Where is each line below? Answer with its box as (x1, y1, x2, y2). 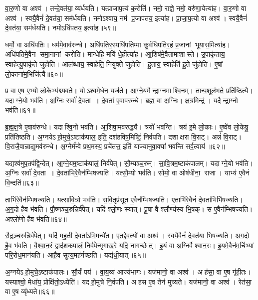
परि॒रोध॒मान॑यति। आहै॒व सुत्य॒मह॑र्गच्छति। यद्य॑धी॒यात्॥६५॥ (5, 250, 146, 260)
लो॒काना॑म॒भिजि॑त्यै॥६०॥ (5, 68, 63, 79)
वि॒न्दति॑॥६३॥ (5, 177, 39, 187)
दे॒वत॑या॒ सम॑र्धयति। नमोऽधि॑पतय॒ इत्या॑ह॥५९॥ (5, 22, 116, 33)
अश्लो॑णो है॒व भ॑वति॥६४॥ (5, 213, 67, 224)
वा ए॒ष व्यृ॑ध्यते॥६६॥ (5, 286, 55, 297)
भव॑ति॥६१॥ (5, 105, 35, 115)
